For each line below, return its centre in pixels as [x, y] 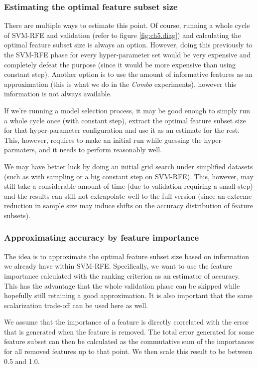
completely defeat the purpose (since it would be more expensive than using [120, 64]
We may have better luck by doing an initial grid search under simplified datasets [129, 166]
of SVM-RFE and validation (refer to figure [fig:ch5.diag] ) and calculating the [123, 35]
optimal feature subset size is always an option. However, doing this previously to [128, 45]
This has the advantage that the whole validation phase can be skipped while [122, 285]
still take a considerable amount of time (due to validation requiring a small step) [129, 186]
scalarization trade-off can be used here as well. [76, 305]
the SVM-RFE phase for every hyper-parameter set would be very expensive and [128, 54]
